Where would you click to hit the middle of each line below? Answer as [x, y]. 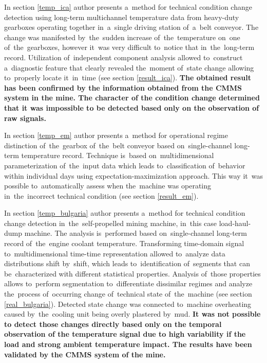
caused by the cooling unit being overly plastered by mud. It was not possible [132, 314]
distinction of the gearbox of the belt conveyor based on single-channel [118, 145]
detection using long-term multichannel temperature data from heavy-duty [122, 17]
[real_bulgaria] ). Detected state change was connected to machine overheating [128, 304]
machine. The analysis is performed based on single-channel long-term [136, 233]
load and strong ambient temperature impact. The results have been [128, 344]
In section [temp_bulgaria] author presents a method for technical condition [125, 213]
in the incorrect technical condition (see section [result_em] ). [101, 195]
